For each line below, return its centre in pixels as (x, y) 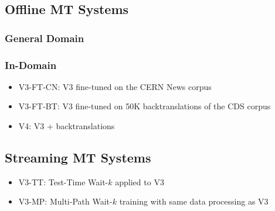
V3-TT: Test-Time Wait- (63, 181)
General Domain (45, 38)
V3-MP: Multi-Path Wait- (65, 201)
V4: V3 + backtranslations (67, 126)
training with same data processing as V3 (194, 201)
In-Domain (31, 65)
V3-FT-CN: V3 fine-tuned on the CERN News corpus (115, 86)
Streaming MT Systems (78, 158)
